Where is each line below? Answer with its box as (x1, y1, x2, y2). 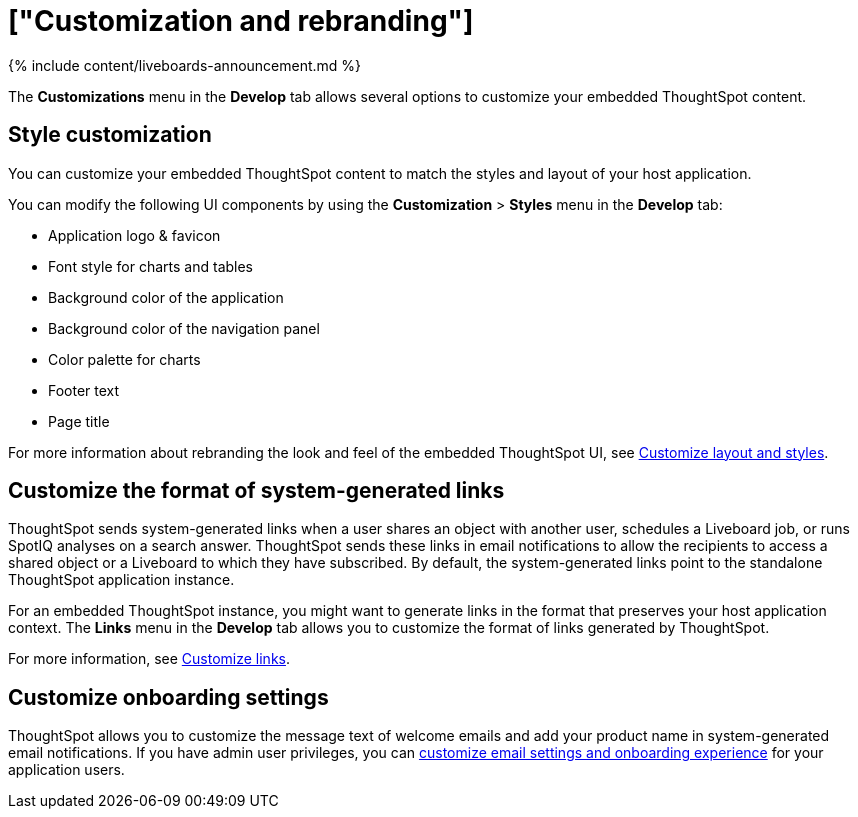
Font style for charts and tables (48, 257, 254, 275)
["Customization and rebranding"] (8, 4, 474, 38)
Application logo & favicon (48, 226, 221, 244)
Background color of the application (48, 288, 284, 306)
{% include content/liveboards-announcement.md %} (8, 56, 362, 74)
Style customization (8, 122, 212, 148)
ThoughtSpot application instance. (8, 571, 235, 589)
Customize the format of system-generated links (8, 478, 505, 504)
